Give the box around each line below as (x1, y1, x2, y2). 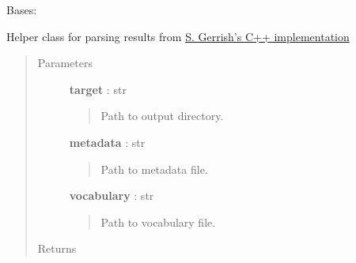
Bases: (6, 2, 37, 17)
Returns (37, 240, 77, 257)
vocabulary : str (69, 187, 154, 204)
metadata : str (69, 133, 146, 150)
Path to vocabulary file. (100, 213, 216, 230)
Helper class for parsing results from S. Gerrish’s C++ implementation (6, 28, 350, 44)
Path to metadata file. (100, 160, 208, 177)
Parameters (37, 54, 93, 71)
